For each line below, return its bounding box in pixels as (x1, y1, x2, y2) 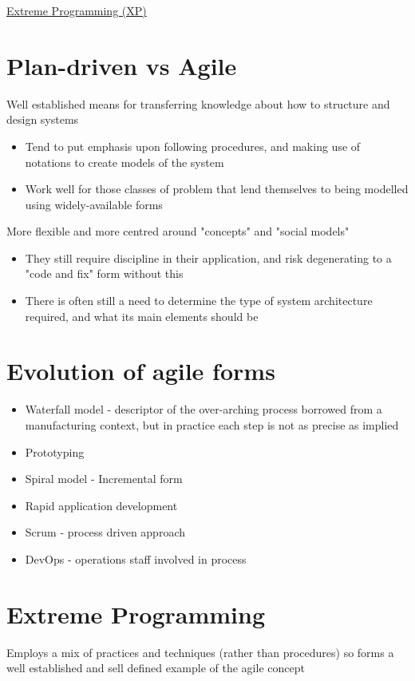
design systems (6, 111, 79, 128)
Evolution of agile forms (6, 354, 275, 387)
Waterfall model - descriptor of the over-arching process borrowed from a (25, 401, 382, 418)
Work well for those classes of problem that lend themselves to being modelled (25, 180, 409, 197)
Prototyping (25, 443, 85, 460)
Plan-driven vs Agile (6, 49, 237, 81)
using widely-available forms (25, 196, 163, 212)
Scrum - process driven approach (25, 524, 185, 540)
